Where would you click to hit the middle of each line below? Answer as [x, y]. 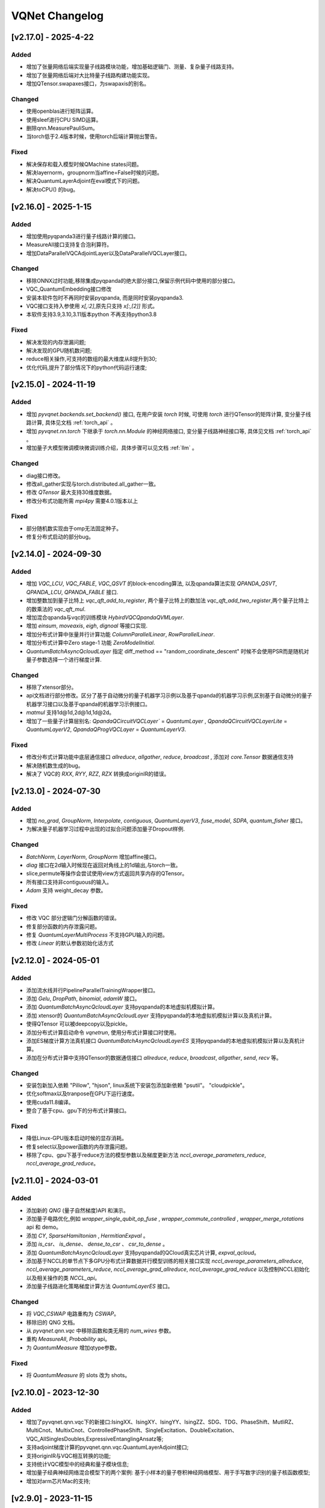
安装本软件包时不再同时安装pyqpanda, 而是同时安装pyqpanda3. [105, 297]
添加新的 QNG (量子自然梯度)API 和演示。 [78, 1210]
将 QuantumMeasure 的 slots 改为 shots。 [78, 1375]
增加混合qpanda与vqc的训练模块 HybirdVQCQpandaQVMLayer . [105, 617]
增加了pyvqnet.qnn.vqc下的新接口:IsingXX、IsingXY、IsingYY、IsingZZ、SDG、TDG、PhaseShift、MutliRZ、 [162, 1422]
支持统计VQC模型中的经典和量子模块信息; [78, 1464]
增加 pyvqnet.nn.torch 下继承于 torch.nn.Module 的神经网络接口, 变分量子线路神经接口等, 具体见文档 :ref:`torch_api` [169, 431]
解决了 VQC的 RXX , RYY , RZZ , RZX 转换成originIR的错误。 [98, 774]
